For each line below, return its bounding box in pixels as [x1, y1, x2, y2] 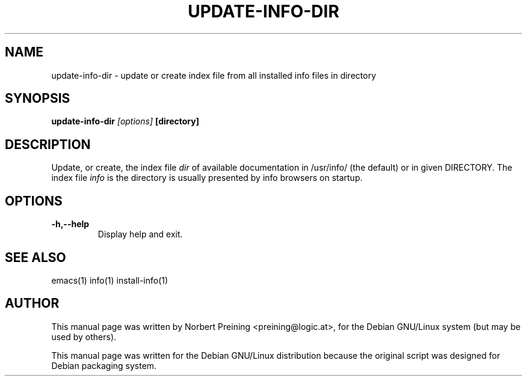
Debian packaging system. [51, 360, 157, 371]
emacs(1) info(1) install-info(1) [51, 275, 168, 285]
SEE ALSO [5, 249, 66, 265]
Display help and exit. [97, 229, 183, 240]
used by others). [51, 331, 117, 342]
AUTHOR [5, 296, 60, 311]
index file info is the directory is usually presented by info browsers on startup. [51, 172, 363, 183]
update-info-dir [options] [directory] [51, 116, 199, 127]
